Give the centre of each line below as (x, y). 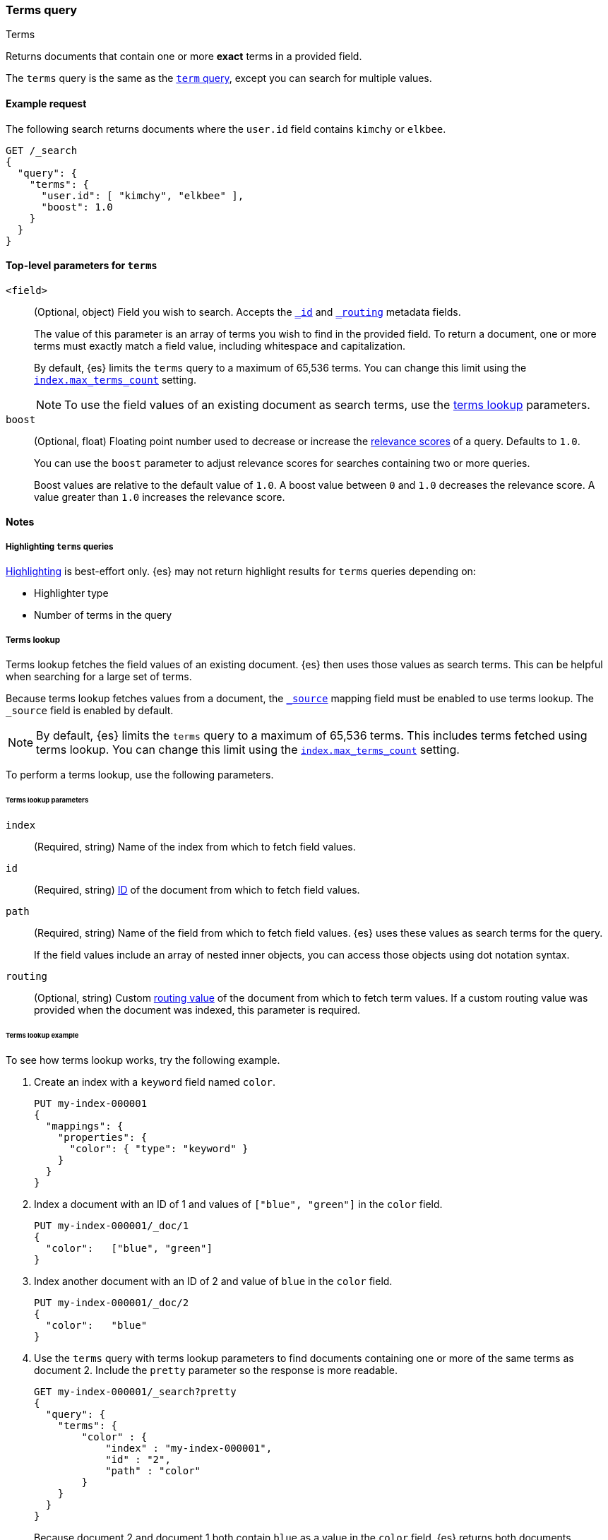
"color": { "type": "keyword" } (159, 1149)
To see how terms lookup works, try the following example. (143, 1060)
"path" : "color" (153, 1471)
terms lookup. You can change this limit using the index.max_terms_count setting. (248, 749)
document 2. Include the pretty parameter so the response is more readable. (216, 1370)
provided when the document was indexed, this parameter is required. (197, 1009)
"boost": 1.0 (77, 207)
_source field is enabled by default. (90, 710)
